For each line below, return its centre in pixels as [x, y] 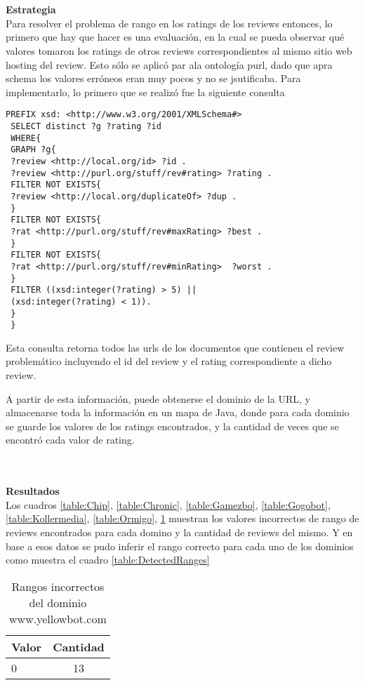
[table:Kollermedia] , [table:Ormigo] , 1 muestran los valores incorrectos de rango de [182, 518]
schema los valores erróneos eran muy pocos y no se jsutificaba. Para [153, 78]
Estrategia [31, 9]
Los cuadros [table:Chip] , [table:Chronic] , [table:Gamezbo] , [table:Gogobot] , [168, 504]
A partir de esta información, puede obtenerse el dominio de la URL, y [158, 398]
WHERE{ [26, 138]
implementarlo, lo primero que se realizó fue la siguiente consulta [145, 92]
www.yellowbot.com [58, 618]
